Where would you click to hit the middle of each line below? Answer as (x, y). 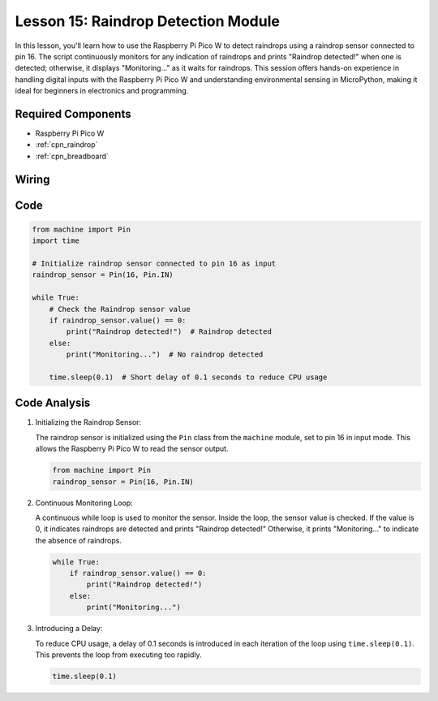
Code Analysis (53, 403)
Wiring (32, 179)
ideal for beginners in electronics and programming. (102, 91)
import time (56, 241)
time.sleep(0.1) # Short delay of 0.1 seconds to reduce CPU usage (188, 377)
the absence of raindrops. (78, 540)
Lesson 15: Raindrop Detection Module (147, 21)
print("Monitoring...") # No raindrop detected (165, 355)
